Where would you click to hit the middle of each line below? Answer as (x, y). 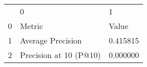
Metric (31, 26)
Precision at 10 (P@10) (60, 55)
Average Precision (51, 40)
